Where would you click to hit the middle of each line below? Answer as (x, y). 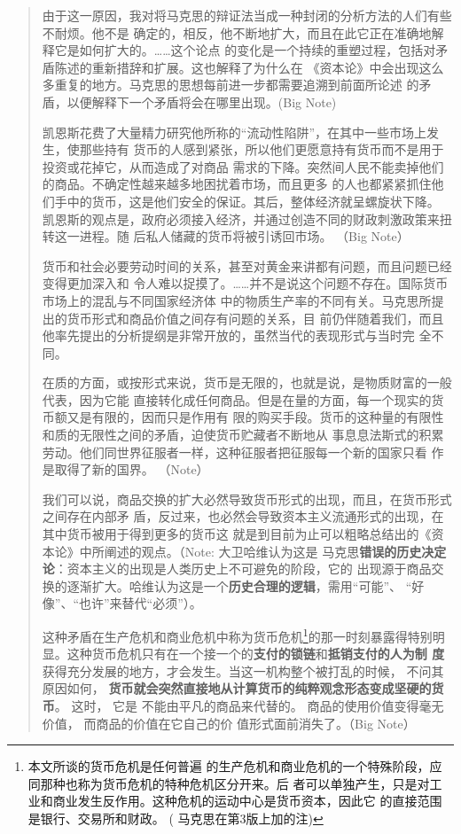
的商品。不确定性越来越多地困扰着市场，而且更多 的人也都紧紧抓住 (237, 184)
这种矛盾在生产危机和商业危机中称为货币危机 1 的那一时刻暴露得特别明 (243, 635)
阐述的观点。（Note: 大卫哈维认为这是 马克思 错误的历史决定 (275, 551)
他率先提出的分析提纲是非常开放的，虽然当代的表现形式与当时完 (228, 335)
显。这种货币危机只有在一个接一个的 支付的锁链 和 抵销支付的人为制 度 (243, 654)
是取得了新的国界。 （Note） (125, 469)
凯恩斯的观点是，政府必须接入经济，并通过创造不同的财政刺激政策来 (241, 218)
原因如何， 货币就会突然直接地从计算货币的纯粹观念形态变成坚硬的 (237, 688)
